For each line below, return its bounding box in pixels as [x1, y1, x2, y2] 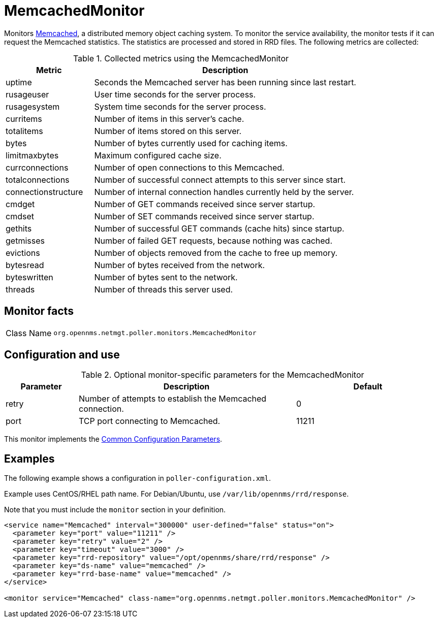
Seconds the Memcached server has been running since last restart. [94, 77, 356, 87]
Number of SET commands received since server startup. [94, 211, 315, 221]
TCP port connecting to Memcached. [78, 416, 221, 427]
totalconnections [6, 174, 70, 185]
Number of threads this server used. [94, 284, 233, 294]
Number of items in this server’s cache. [94, 113, 244, 124]
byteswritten [6, 272, 53, 282]
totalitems [6, 125, 43, 136]
